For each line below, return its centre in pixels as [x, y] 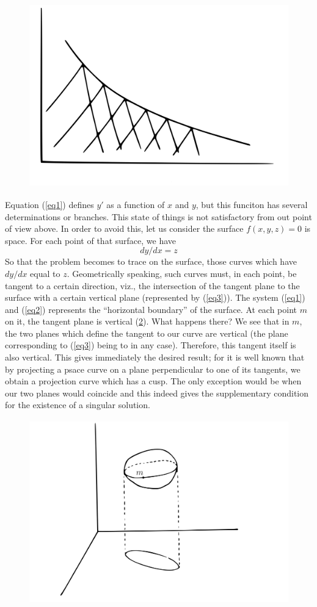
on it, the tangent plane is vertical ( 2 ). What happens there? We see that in [147, 321]
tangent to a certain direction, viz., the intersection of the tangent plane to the [152, 285]
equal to [45, 273]
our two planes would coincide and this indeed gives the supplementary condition [157, 393]
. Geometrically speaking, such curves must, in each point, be [182, 273]
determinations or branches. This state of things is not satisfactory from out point [158, 216]
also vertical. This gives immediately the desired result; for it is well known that [155, 357]
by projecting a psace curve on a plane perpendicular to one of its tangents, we [153, 369]
